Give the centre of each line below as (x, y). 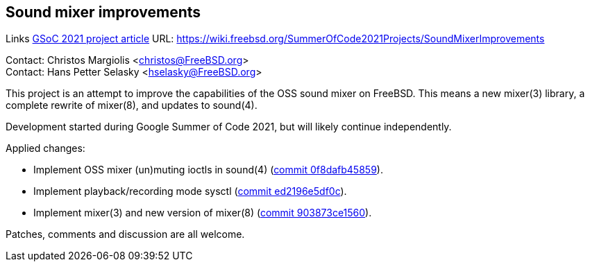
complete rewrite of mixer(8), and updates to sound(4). (132, 105)
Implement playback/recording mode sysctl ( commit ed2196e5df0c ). (190, 191)
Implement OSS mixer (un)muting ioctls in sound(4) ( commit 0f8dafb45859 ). (208, 170)
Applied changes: (45, 148)
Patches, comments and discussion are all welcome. (125, 234)
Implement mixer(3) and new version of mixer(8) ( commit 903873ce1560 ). (203, 213)
